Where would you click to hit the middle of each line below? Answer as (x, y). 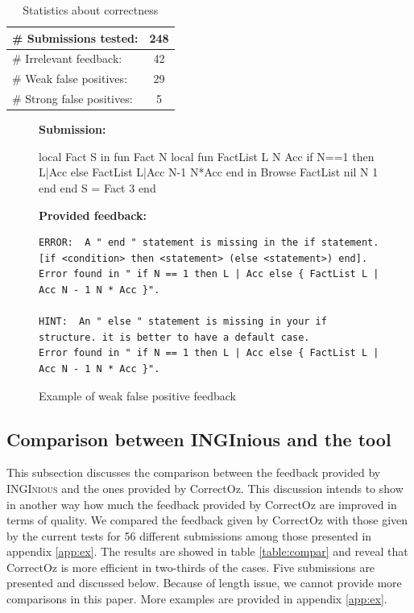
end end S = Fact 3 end (97, 188)
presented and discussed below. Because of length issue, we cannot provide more (204, 583)
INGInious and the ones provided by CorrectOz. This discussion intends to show (205, 488)
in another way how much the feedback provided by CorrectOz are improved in (202, 504)
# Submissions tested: (75, 37)
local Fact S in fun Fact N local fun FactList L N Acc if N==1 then (207, 156)
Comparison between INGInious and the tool (199, 439)
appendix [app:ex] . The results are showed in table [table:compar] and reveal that (207, 551)
